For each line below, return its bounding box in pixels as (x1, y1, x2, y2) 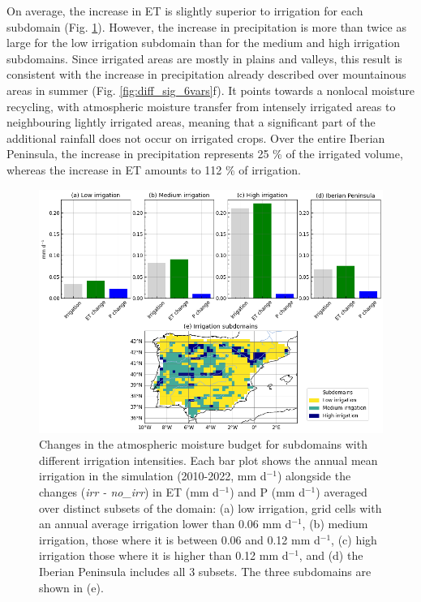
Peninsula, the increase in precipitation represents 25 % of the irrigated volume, (6, 145, 403, 162)
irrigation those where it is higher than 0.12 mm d (39, 547, 289, 564)
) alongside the (277, 467, 351, 484)
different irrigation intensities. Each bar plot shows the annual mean (39, 451, 378, 468)
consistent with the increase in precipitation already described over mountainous (6, 66, 406, 83)
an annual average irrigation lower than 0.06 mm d (39, 515, 292, 532)
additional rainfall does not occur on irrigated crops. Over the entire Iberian (6, 129, 385, 146)
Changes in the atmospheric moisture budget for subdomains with (39, 436, 367, 453)
